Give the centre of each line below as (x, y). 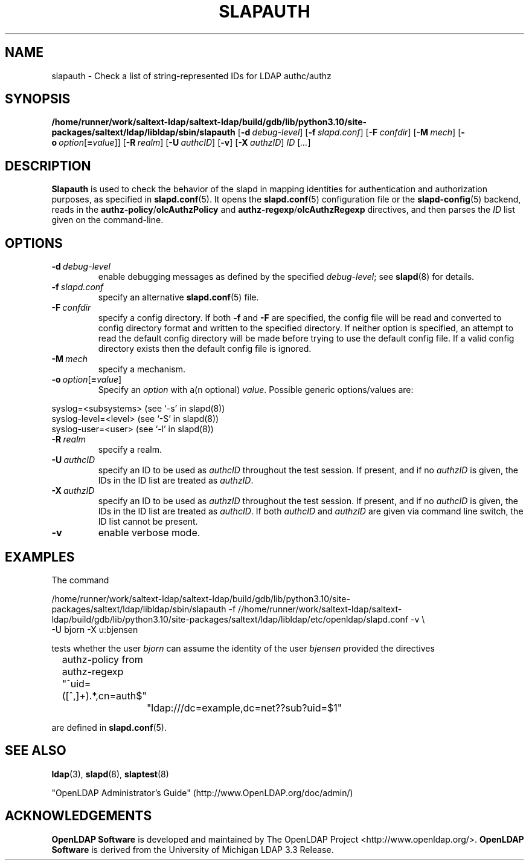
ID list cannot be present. (148, 522)
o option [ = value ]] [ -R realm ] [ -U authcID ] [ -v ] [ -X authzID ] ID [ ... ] (181, 143)
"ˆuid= (76, 683)
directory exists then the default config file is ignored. (205, 349)
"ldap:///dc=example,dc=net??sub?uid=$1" (244, 708)
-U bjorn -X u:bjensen (95, 629)
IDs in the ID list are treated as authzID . (176, 481)
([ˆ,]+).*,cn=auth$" (104, 695)
